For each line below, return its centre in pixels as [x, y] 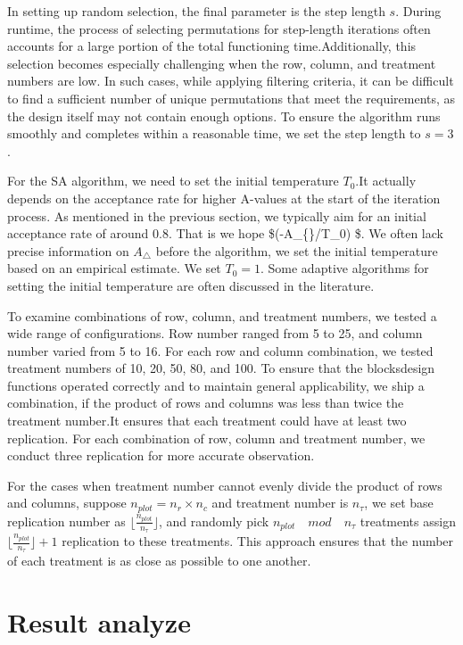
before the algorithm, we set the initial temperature [297, 250]
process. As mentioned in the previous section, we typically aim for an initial [217, 215]
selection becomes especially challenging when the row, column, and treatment [222, 63]
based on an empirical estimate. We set [114, 268]
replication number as [66, 521]
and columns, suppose [67, 503]
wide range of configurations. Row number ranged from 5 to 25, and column [215, 333]
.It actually [386, 181]
